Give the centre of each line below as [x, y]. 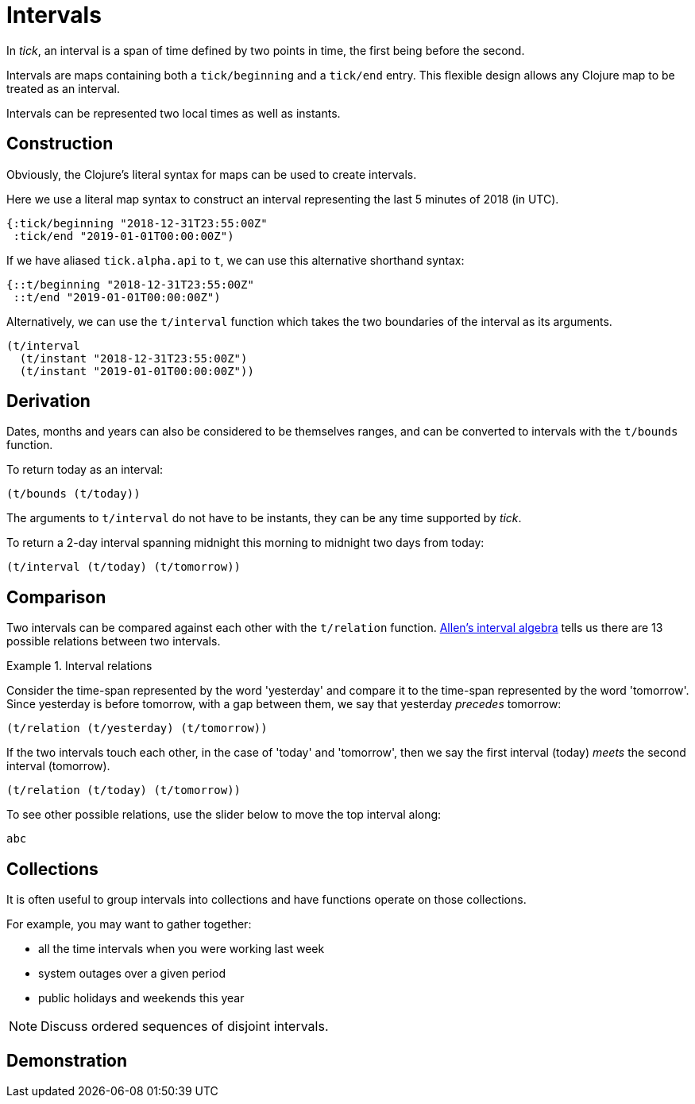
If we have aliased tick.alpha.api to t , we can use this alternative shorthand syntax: [236, 260]
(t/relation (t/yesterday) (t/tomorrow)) [137, 728]
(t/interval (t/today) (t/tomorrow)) [124, 567]
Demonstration [67, 1060]
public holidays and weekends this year [141, 998]
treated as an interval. [63, 88]
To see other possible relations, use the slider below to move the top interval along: [224, 815]
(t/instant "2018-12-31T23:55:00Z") [133, 358]
